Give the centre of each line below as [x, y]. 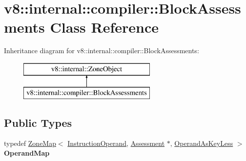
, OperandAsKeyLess [202, 143]
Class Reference [104, 27]
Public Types [38, 123]
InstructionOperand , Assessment [116, 143]
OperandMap [27, 152]
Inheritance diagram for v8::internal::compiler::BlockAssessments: [102, 50]
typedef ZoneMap [30, 143]
